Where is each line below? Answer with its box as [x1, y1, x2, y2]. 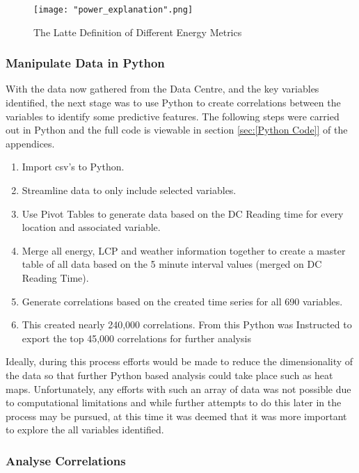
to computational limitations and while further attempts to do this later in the [6, 395, 342, 410]
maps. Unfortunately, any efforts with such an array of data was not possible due [6, 381, 351, 396]
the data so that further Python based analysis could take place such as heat [6, 367, 333, 382]
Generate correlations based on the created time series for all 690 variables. [22, 294, 343, 308]
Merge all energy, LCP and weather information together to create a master [22, 243, 346, 257]
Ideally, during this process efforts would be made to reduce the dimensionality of [6, 354, 353, 369]
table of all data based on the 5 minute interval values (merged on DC [22, 257, 322, 271]
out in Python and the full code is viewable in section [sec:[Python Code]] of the [6, 122, 348, 137]
